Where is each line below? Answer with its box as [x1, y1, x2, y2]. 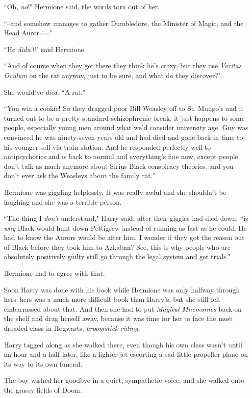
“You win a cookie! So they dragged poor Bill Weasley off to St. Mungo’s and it [4, 103, 244, 113]
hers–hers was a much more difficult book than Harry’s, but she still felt [4, 294, 221, 304]
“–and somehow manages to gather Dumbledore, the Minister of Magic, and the [4, 18, 244, 28]
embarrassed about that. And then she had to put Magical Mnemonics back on [4, 303, 242, 314]
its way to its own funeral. [4, 358, 83, 369]
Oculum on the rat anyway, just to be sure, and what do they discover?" [4, 70, 221, 80]
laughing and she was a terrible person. [4, 196, 122, 207]
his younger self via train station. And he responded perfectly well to [4, 141, 211, 152]
